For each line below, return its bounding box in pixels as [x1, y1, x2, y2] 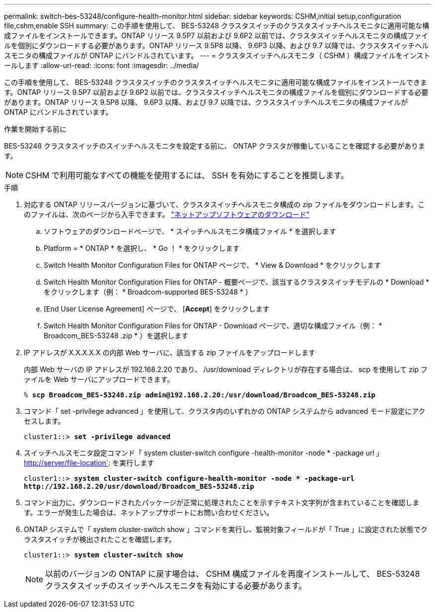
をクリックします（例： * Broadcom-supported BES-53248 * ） [44, 288, 252, 296]
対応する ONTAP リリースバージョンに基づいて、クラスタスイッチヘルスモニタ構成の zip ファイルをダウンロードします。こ [24, 200, 425, 209]
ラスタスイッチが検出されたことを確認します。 [24, 535, 176, 543]
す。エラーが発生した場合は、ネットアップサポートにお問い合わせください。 [24, 508, 274, 517]
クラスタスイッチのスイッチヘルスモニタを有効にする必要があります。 [45, 581, 307, 591]
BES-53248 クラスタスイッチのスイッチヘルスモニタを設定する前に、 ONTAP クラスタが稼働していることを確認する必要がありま [4, 142, 426, 150]
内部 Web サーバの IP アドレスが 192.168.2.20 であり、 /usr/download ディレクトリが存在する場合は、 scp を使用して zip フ [24, 365, 428, 374]
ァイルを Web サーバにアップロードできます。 [24, 375, 174, 383]
